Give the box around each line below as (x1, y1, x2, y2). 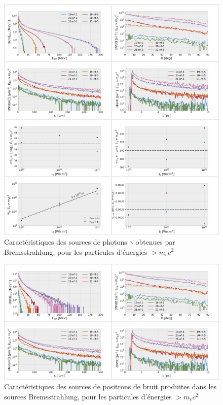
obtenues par (135, 236, 175, 247)
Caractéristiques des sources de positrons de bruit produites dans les (4, 381, 217, 392)
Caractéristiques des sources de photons (4, 236, 127, 247)
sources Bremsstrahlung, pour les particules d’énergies (4, 391, 172, 401)
